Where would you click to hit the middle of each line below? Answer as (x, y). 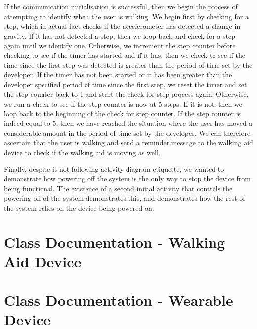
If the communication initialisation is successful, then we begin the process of (121, 6)
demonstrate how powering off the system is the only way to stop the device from (127, 179)
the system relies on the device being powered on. (79, 207)
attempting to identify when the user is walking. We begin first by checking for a (127, 16)
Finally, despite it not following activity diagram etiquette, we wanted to (114, 169)
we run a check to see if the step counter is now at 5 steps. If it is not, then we (123, 103)
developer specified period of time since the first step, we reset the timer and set (126, 84)
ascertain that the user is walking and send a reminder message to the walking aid (128, 142)
